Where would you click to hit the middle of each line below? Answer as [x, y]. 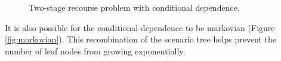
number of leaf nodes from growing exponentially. [95, 51]
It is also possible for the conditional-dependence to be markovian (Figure [140, 27]
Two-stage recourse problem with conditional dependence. [134, 7]
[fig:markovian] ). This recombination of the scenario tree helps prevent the [141, 39]
